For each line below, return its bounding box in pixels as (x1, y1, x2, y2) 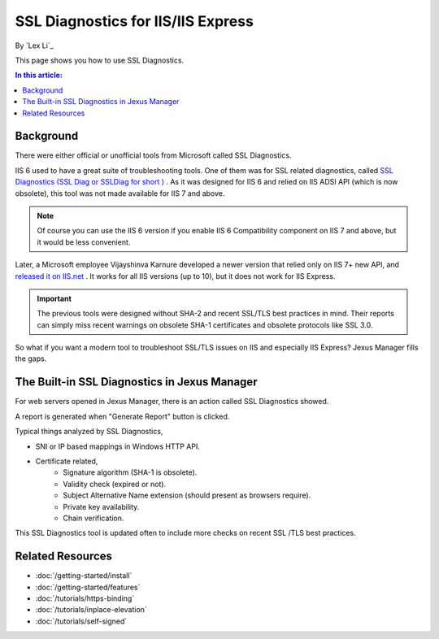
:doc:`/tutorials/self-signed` (35, 616, 128, 626)
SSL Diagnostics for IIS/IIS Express (15, 12, 254, 30)
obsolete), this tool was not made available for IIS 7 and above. (15, 188, 225, 198)
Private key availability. (63, 502, 140, 511)
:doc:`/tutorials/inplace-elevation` (35, 605, 148, 615)
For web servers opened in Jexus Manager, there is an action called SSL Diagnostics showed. (15, 397, 329, 406)
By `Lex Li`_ (15, 41, 54, 50)
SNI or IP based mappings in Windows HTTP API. (35, 441, 201, 451)
